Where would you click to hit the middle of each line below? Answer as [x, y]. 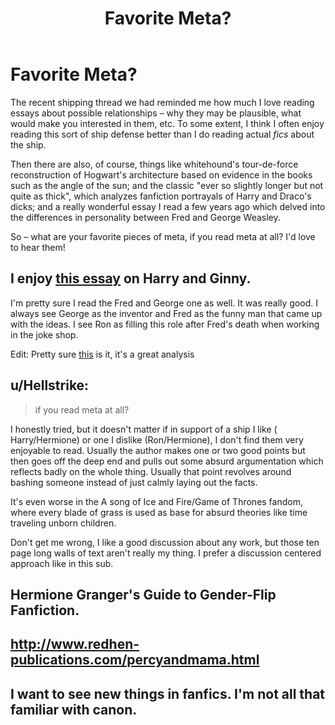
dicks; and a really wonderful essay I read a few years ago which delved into [168, 206]
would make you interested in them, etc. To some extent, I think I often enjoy [167, 123]
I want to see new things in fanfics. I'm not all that [168, 693]
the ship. [28, 144]
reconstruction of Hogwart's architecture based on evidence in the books [161, 174]
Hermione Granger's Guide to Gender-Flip [143, 594]
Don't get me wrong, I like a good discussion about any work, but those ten [165, 542]
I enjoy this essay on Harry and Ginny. [131, 278]
